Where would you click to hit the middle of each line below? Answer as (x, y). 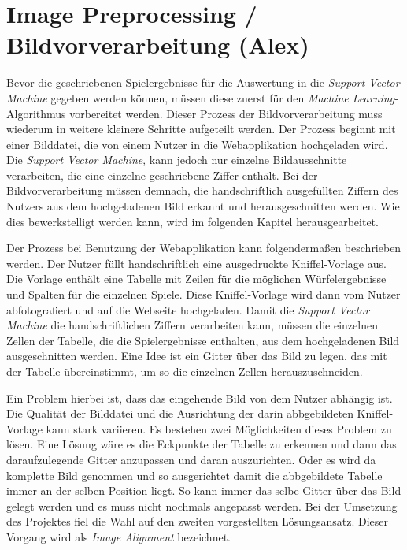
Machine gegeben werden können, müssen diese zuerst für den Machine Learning (201, 97)
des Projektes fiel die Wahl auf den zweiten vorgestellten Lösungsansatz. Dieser (197, 521)
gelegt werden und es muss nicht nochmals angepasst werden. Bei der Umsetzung (202, 505)
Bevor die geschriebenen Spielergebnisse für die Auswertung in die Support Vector (203, 82)
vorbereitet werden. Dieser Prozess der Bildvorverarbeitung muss (226, 113)
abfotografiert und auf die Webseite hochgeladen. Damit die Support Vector (188, 309)
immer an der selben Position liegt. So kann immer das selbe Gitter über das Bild (204, 491)
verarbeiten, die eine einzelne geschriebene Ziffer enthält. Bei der (162, 175)
